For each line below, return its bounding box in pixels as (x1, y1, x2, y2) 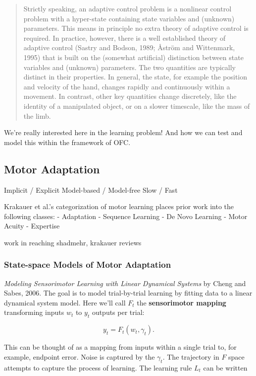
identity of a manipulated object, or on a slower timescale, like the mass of (23, 100, 250, 111)
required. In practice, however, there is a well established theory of (23, 32, 226, 43)
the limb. (23, 110, 51, 121)
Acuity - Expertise (4, 221, 60, 231)
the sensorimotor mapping (137, 297, 226, 307)
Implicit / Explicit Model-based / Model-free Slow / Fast (4, 184, 178, 195)
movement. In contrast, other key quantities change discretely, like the (23, 91, 237, 101)
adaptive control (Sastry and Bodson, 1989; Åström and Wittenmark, (23, 42, 235, 53)
